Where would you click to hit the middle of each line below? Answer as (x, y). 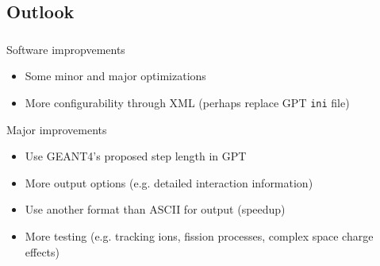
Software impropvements (66, 49)
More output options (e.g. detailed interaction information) (169, 182)
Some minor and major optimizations (115, 76)
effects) (42, 251)
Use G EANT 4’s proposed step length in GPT (136, 156)
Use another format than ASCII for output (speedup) (155, 209)
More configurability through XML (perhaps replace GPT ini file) (187, 102)
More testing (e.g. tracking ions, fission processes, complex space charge (199, 235)
